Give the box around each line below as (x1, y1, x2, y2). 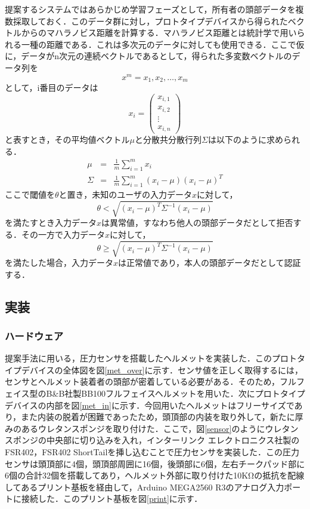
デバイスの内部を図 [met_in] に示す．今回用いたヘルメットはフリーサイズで (5, 398, 294, 411)
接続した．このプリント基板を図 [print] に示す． (21, 492, 203, 505)
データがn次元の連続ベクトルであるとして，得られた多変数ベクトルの (21, 50, 292, 62)
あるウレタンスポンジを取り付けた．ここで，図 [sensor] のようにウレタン (21, 422, 299, 434)
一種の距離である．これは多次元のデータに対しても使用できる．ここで (21, 38, 296, 50)
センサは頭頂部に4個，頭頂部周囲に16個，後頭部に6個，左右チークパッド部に (5, 457, 305, 470)
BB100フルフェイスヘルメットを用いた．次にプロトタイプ (81, 387, 305, 399)
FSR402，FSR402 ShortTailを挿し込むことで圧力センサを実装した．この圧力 (5, 445, 299, 458)
